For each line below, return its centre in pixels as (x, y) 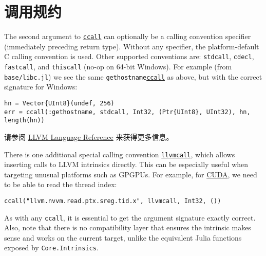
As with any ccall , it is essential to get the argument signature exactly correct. (130, 217)
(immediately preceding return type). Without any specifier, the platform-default (132, 46)
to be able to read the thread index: (61, 184)
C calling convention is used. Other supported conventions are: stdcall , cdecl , (129, 56)
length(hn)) (24, 121)
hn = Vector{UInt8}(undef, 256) (59, 103)
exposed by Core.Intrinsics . (51, 248)
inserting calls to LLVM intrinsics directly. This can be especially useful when (126, 164)
